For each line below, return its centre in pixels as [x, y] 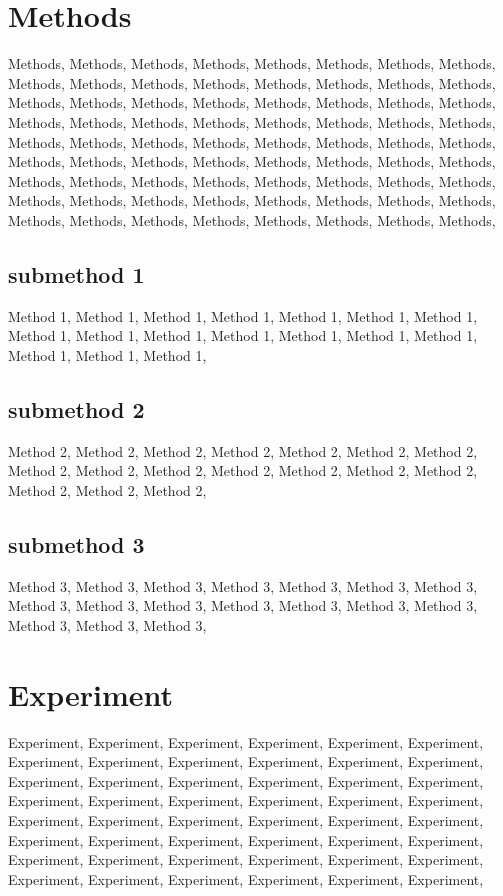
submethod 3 [76, 543]
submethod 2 [76, 408]
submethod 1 [76, 273]
